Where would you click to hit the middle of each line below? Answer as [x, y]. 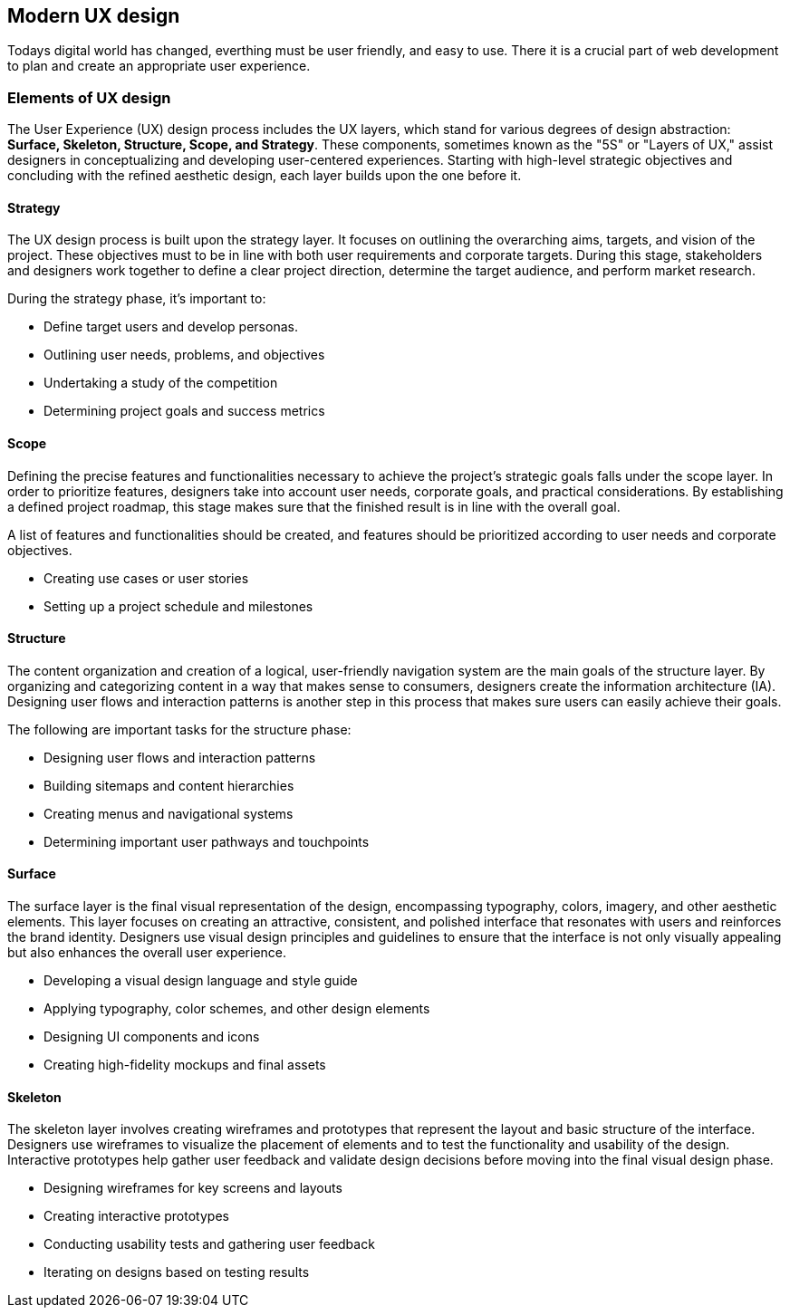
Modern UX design [94, 16]
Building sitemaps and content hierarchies [169, 785]
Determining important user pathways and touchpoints [207, 841]
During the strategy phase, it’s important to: [137, 299]
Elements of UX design [89, 97]
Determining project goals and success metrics [184, 411]
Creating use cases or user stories [146, 578]
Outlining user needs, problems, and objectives [184, 355]
